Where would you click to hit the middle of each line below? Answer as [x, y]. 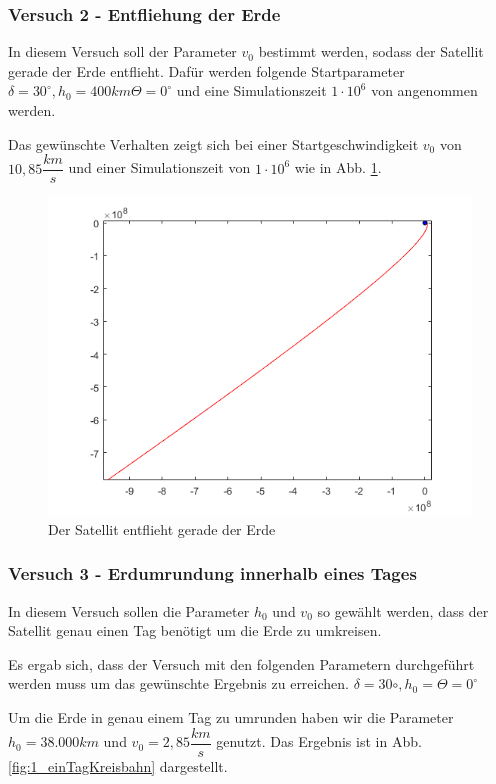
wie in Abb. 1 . [338, 167]
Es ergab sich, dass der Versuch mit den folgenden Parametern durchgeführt [241, 663]
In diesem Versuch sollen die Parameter [129, 610]
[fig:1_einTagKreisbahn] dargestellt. [118, 765]
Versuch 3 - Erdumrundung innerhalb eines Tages [212, 573]
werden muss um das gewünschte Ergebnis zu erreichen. [178, 683]
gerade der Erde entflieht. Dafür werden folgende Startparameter [206, 70]
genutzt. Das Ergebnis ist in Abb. [319, 741]
